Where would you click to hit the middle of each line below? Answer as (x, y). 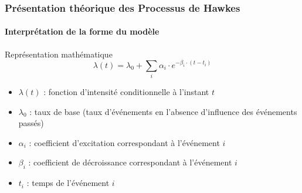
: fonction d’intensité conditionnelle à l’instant (126, 92)
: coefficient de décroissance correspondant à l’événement (130, 162)
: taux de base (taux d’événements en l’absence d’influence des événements (163, 111)
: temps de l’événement (68, 183)
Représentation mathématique (59, 54)
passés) (31, 123)
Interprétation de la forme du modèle (82, 31)
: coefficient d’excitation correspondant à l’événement (124, 142)
